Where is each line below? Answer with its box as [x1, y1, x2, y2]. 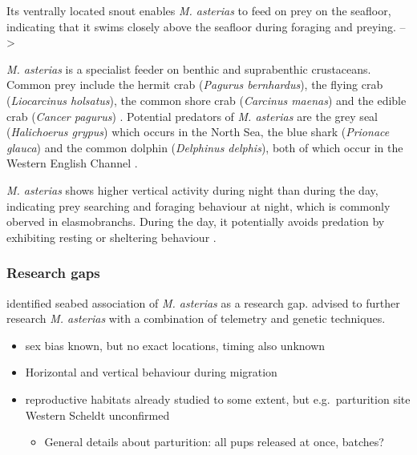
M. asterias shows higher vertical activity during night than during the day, [6, 181, 379, 198]
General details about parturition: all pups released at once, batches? [44, 433, 384, 450]
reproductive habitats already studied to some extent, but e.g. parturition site [25, 390, 411, 407]
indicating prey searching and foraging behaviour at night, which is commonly [6, 197, 391, 214]
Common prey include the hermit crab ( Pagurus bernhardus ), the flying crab [6, 76, 383, 93]
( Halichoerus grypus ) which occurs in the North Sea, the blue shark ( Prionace [6, 123, 390, 140]
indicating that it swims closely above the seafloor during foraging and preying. [6, 18, 396, 34]
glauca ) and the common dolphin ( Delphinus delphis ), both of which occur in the [6, 139, 403, 155]
